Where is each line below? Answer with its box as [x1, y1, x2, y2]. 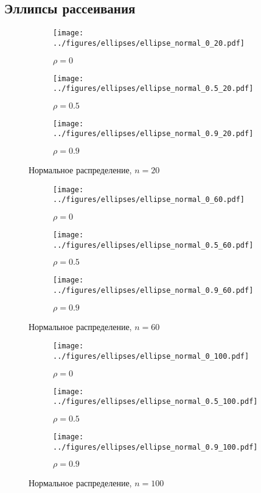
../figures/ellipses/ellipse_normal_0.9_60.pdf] [53, 286, 254, 295]
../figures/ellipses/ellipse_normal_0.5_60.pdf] [53, 240, 254, 250]
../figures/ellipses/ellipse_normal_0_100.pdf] [53, 351, 249, 361]
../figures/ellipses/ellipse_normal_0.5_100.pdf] [53, 397, 258, 406]
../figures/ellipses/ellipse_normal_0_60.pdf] [53, 195, 245, 204]
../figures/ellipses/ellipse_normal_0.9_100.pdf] [53, 442, 258, 452]
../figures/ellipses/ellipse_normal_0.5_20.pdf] [53, 84, 254, 93]
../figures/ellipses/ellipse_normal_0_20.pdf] [53, 38, 245, 48]
